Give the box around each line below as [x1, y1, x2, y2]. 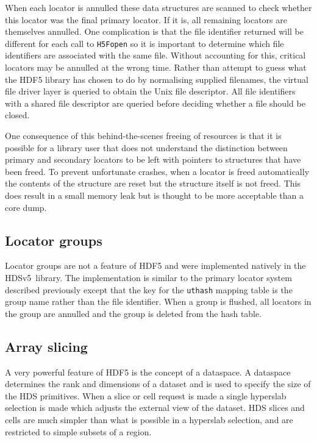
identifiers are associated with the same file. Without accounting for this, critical [5, 49, 306, 62]
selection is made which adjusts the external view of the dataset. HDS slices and [5, 401, 305, 414]
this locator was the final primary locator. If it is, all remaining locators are [5, 13, 287, 26]
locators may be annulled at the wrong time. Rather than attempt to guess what [5, 61, 307, 74]
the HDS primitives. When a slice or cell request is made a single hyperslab [5, 389, 287, 402]
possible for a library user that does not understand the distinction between [5, 141, 288, 154]
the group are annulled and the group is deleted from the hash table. [5, 307, 262, 319]
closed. [5, 109, 30, 121]
